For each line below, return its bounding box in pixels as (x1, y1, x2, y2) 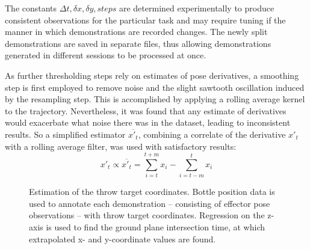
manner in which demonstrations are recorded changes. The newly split (5, 25, 268, 38)
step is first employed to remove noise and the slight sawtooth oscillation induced (5, 81, 305, 93)
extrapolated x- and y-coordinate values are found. (29, 232, 216, 245)
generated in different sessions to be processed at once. (5, 49, 206, 61)
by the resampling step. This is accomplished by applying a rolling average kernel (5, 93, 305, 105)
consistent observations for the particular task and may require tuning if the (5, 13, 286, 26)
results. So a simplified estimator (5, 128, 126, 140)
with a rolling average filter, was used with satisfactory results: (5, 140, 237, 152)
